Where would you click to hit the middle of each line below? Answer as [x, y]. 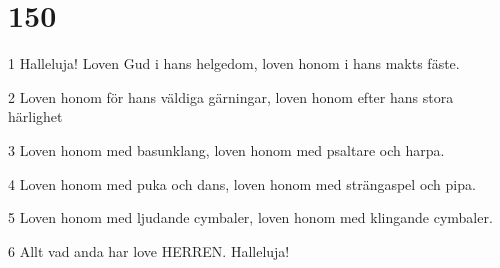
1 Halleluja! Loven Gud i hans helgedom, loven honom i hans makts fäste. [234, 63]
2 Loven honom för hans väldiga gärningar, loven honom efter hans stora [231, 96]
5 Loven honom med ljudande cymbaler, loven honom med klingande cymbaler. [250, 217]
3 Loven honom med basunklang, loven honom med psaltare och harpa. [226, 149]
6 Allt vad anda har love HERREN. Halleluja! [149, 250]
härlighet [35, 116]
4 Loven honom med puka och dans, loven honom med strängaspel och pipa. [242, 183]
